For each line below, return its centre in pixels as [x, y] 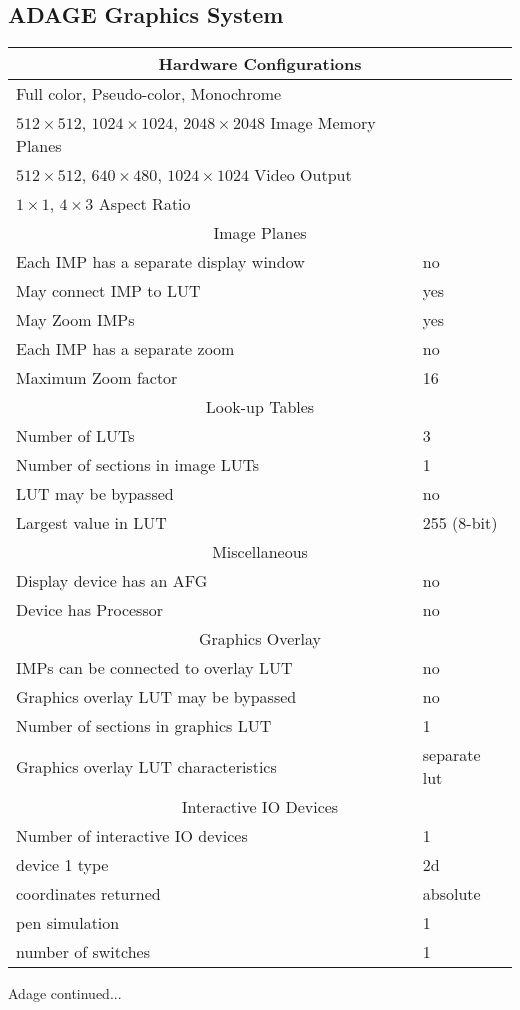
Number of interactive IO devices [132, 836]
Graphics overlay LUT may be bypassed [156, 697]
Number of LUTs [75, 436]
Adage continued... [65, 993]
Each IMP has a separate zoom [125, 349]
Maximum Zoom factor [97, 378]
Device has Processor [89, 610]
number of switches [83, 952]
